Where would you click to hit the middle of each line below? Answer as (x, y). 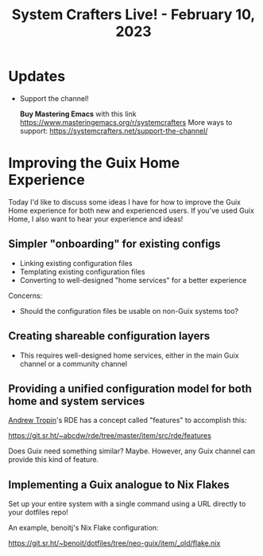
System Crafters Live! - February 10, (133, 15)
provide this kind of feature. (54, 460)
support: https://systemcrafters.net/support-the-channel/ (114, 131)
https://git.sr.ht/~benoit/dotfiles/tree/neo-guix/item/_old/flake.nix (114, 543)
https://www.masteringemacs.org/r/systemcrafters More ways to (126, 122)
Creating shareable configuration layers (109, 336)
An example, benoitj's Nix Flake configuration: (83, 528)
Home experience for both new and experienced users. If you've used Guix (131, 210)
